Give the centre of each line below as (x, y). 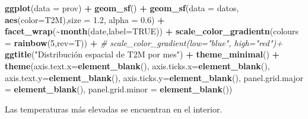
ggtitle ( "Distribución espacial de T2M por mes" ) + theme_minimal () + (142, 54)
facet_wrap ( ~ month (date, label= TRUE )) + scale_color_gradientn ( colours (152, 31)
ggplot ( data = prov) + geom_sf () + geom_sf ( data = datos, (122, 8)
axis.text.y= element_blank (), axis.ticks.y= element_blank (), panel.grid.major (154, 77)
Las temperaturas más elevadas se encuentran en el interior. (114, 109)
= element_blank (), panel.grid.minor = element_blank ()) (119, 89)
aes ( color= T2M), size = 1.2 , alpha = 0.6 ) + (85, 19)
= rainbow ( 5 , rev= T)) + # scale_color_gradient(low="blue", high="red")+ (144, 42)
